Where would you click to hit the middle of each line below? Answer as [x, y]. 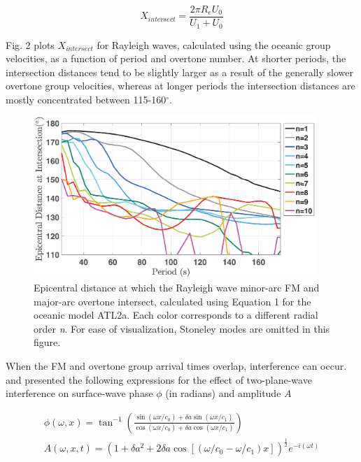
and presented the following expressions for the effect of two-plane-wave [159, 379]
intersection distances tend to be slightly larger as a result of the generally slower [179, 72]
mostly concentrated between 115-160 [86, 99]
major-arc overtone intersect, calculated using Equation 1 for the [172, 301]
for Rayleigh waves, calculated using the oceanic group [214, 44]
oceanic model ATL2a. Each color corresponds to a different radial [176, 315]
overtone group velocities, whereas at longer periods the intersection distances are [180, 86]
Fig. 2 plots [30, 44]
